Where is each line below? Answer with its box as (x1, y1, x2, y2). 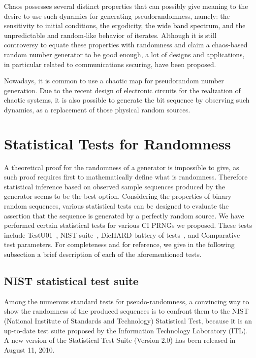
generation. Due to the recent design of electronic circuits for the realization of (4, 85, 241, 95)
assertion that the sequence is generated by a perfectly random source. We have (4, 210, 244, 220)
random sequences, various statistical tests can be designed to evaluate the (4, 201, 229, 211)
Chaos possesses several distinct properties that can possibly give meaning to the (4, 1, 248, 11)
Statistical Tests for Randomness (4, 133, 231, 153)
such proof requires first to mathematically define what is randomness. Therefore (4, 172, 248, 182)
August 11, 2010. (4, 344, 55, 355)
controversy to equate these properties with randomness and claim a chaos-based (4, 39, 248, 50)
